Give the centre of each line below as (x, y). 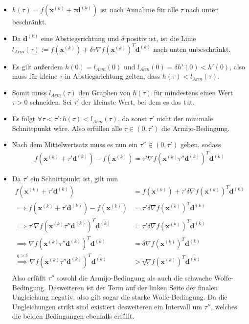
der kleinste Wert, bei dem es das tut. (138, 102)
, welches (224, 306)
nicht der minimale (185, 119)
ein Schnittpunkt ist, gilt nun (74, 179)
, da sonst (132, 119)
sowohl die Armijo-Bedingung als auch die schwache (134, 277)
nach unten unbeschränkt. (192, 49)
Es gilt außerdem (37, 66)
